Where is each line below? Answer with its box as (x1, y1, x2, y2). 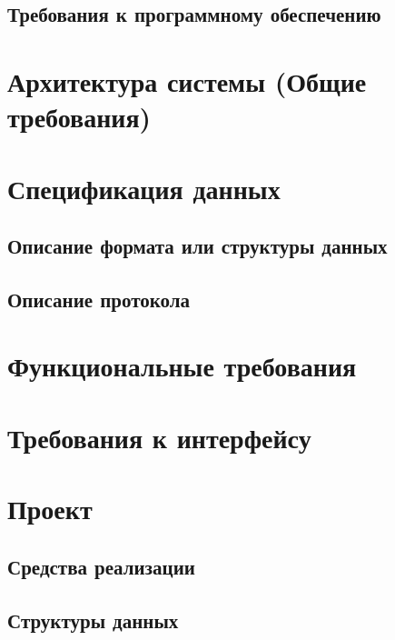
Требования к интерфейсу (7, 418, 311, 455)
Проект (7, 490, 93, 527)
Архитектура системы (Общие (7, 62, 367, 99)
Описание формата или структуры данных (7, 232, 388, 260)
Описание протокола (7, 285, 191, 313)
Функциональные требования (7, 347, 357, 385)
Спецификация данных (7, 169, 281, 206)
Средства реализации (7, 552, 195, 580)
